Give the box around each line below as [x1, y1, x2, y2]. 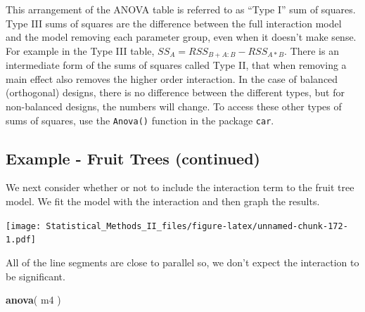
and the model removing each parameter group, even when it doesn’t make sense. [6, 30, 357, 44]
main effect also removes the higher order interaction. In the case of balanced [6, 71, 338, 86]
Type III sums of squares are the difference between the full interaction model [6, 15, 342, 30]
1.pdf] [6, 235, 36, 245]
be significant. [6, 268, 65, 283]
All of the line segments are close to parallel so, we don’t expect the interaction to [6, 254, 359, 269]
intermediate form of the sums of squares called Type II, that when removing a [6, 58, 347, 72]
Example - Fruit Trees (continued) [6, 147, 260, 169]
